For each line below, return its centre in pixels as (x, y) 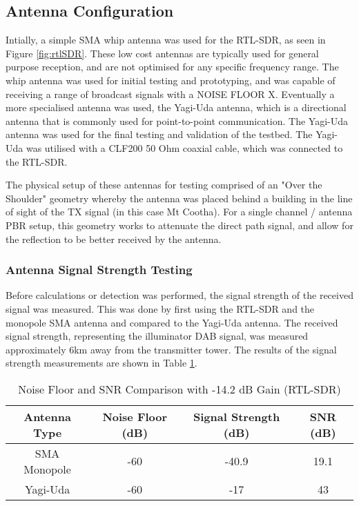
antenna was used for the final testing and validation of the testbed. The (159, 134)
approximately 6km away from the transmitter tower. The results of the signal (171, 349)
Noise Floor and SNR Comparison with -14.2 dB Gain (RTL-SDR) (179, 389)
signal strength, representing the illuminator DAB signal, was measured (157, 336)
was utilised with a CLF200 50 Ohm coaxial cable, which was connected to (184, 147)
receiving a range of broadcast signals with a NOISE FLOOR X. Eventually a (170, 94)
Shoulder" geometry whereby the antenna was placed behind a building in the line (179, 198)
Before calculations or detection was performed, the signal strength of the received (179, 295)
